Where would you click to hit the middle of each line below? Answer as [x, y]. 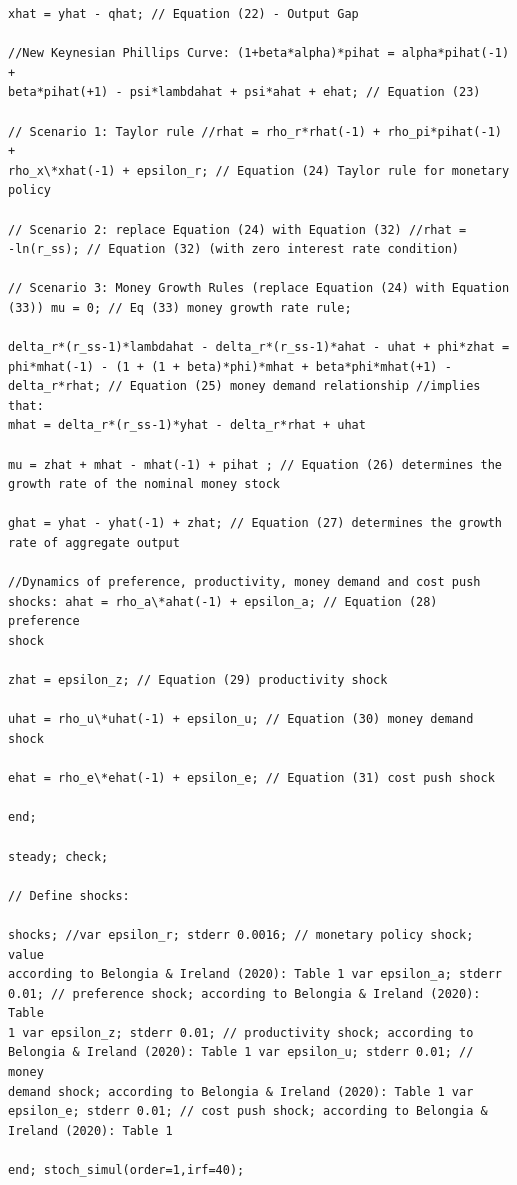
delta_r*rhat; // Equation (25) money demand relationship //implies [244, 386]
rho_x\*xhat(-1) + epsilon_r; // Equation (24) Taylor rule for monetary [259, 170]
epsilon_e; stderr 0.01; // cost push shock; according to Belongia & [248, 1111]
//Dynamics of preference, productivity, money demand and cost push [244, 582]
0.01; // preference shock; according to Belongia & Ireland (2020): [244, 993]
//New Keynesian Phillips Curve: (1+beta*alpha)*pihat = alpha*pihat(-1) [259, 53]
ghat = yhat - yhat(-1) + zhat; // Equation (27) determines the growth [255, 523]
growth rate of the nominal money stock [144, 484]
